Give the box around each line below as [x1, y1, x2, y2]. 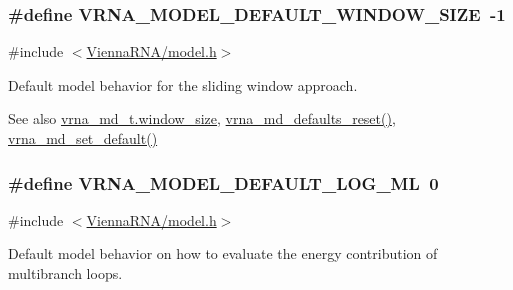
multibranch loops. [8, 263, 123, 283]
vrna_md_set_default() [8, 128, 158, 148]
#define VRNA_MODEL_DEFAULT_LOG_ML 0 [8, 170, 439, 195]
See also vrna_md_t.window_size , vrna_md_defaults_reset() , [8, 108, 396, 129]
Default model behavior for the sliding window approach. [8, 74, 358, 95]
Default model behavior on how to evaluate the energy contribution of [8, 243, 438, 264]
